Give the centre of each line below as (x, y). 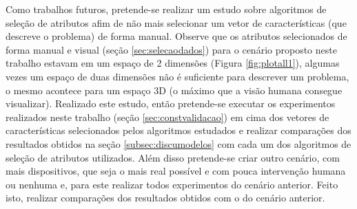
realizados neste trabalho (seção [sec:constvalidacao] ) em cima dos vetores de (167, 117)
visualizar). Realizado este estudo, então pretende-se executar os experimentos (171, 103)
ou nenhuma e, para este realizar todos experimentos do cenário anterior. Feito (172, 184)
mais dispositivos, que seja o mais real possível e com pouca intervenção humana (176, 171)
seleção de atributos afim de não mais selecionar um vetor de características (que (176, 22)
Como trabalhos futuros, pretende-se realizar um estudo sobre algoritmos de (166, 9)
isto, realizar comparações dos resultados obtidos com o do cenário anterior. (165, 198)
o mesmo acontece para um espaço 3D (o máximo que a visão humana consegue (174, 90)
